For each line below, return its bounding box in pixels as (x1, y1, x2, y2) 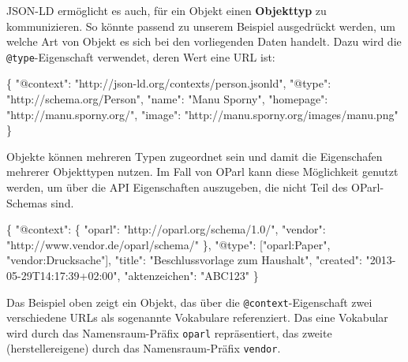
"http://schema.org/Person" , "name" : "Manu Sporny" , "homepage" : (6, 91, 328, 107)
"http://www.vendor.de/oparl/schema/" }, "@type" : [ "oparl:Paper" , (6, 236, 331, 252)
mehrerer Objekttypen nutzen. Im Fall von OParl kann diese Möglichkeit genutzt (6, 163, 399, 180)
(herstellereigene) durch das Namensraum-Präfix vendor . (6, 340, 281, 356)
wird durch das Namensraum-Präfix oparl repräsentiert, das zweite (6, 324, 332, 341)
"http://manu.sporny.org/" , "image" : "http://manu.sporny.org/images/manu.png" (6, 106, 399, 122)
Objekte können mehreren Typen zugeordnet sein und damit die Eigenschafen (6, 147, 383, 164)
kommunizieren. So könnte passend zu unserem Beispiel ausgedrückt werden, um (6, 17, 396, 34)
